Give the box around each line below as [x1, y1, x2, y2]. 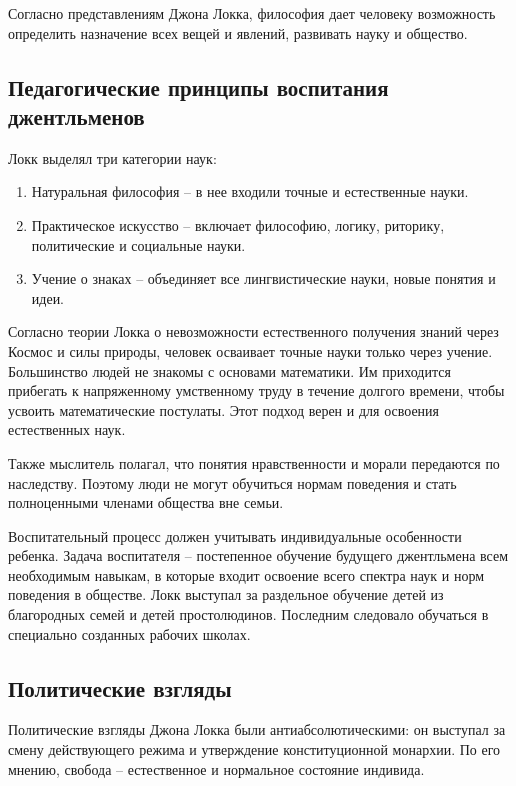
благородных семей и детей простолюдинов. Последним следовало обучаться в [8, 604, 489, 625]
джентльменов [8, 100, 145, 131]
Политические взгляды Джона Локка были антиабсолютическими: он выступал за [8, 719, 506, 740]
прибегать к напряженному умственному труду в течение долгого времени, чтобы [8, 380, 505, 401]
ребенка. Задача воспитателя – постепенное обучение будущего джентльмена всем [8, 545, 509, 566]
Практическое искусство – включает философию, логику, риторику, [31, 214, 445, 235]
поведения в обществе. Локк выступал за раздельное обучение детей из [8, 584, 444, 605]
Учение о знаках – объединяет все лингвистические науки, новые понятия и [31, 268, 496, 289]
